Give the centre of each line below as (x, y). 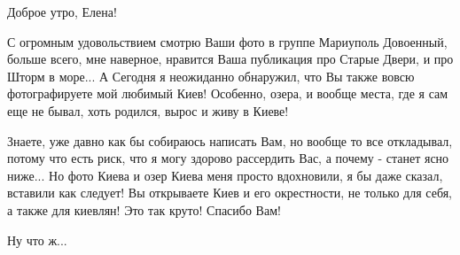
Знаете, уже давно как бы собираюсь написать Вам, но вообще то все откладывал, (230, 140)
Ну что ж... (37, 240)
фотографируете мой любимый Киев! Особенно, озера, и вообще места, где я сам (228, 93)
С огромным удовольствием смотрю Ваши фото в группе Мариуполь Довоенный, (227, 41)
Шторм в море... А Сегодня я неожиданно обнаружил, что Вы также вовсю (211, 76)
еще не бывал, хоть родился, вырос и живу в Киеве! (148, 110)
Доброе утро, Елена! (62, 12)
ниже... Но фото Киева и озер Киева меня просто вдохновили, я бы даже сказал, (225, 175)
